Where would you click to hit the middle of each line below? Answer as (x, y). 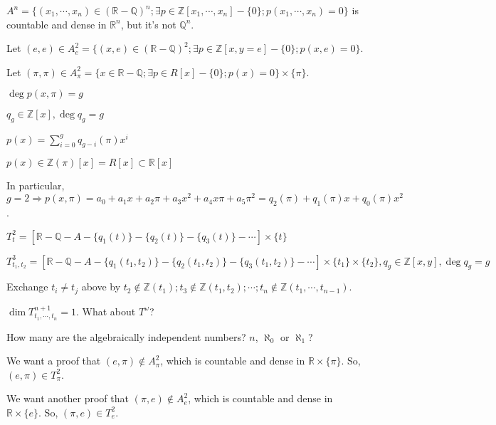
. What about (106, 311)
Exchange (27, 287)
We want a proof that (54, 361)
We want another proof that (68, 398)
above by (101, 287)
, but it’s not (148, 24)
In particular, (36, 185)
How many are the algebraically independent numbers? (126, 336)
